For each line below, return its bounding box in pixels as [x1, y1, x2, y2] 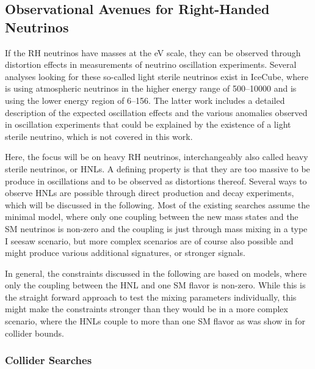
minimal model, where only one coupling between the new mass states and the [5, 210, 299, 223]
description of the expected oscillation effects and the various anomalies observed [5, 106, 308, 119]
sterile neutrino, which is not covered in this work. [5, 130, 193, 142]
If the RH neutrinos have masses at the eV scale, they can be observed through [5, 46, 301, 59]
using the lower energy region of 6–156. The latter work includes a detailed [5, 93, 285, 106]
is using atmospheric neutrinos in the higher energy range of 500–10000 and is [5, 82, 297, 95]
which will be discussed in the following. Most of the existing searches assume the [5, 198, 310, 211]
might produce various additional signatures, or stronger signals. [5, 246, 245, 259]
